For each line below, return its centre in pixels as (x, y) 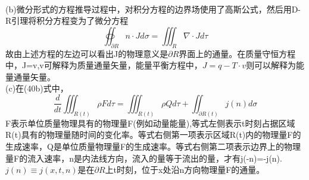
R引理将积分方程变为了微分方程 (67, 20)
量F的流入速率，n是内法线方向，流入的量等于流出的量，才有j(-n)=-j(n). (144, 158)
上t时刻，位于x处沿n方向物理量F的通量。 (185, 170)
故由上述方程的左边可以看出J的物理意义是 (87, 53)
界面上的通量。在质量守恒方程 (237, 53)
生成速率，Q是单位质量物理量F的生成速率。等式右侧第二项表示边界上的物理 (153, 146)
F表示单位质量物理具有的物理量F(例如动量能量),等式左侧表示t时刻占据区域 (150, 123)
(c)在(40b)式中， (37, 88)
